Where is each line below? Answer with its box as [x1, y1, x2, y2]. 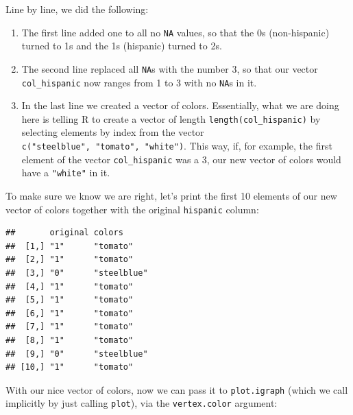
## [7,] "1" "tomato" [5, 322, 134, 332]
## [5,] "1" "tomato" [5, 295, 134, 305]
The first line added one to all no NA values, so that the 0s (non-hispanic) [21, 25, 330, 39]
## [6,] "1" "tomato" [5, 308, 134, 318]
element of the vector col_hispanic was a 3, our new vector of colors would [21, 152, 341, 166]
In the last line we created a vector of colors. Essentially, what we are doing [21, 98, 339, 112]
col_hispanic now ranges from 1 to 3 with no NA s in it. [21, 75, 257, 89]
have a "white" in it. [21, 165, 110, 180]
